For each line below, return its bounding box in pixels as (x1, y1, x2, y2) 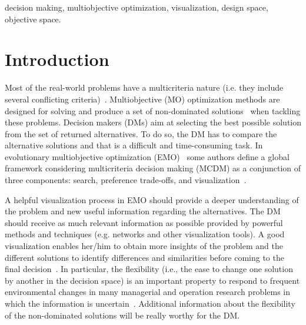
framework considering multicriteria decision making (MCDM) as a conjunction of (5, 162, 301, 174)
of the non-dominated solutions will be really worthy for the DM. (5, 309, 240, 321)
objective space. (5, 12, 61, 25)
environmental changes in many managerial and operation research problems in (5, 286, 291, 298)
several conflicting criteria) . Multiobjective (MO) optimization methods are (5, 92, 280, 105)
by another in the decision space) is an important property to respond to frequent (5, 274, 300, 286)
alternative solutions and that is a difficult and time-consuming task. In (5, 139, 263, 151)
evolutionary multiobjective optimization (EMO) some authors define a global (5, 150, 290, 162)
